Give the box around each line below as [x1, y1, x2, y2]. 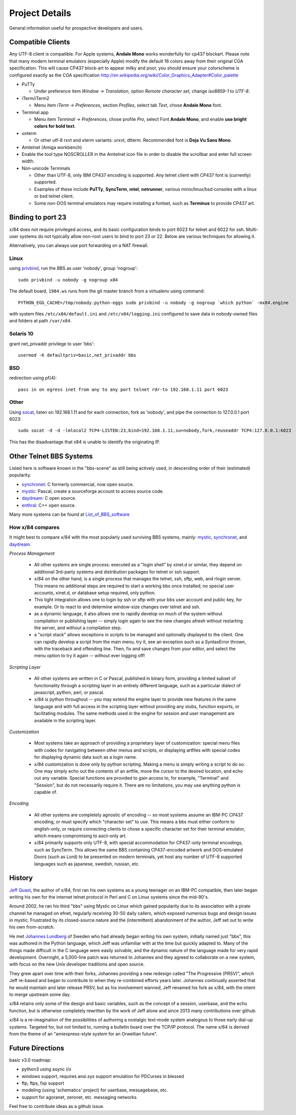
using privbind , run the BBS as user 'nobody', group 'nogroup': [9, 265, 138, 271]
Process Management [9, 550, 55, 556]
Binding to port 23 [9, 213, 67, 222]
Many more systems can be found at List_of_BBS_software [9, 511, 130, 517]
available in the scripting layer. [34, 717, 97, 723]
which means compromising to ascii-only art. [34, 833, 127, 839]
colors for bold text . [34, 123, 76, 129]
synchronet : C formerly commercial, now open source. [21, 481, 134, 487]
